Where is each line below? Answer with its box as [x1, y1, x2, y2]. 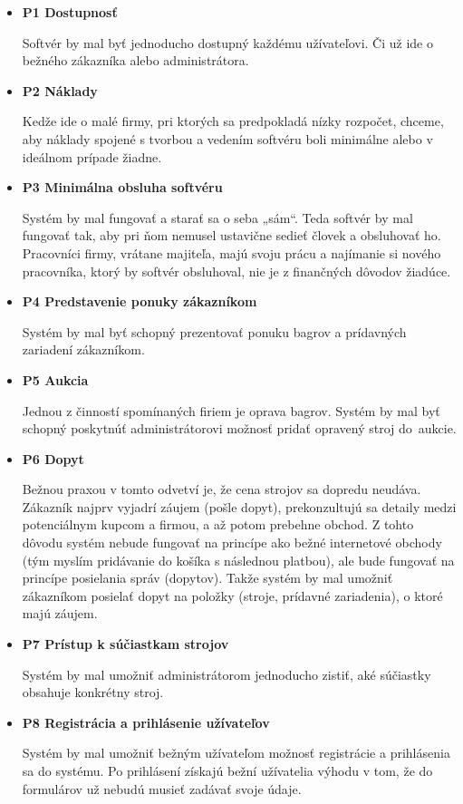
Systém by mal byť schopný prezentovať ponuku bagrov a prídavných [22, 322, 407, 341]
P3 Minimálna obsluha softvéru [22, 178, 223, 197]
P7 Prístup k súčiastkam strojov [22, 634, 229, 654]
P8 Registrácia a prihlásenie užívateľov [22, 712, 270, 731]
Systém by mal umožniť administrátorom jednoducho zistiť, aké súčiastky [22, 664, 431, 683]
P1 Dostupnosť [22, 3, 118, 21]
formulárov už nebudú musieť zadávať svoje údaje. [22, 779, 302, 798]
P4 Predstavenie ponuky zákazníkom [22, 292, 257, 311]
